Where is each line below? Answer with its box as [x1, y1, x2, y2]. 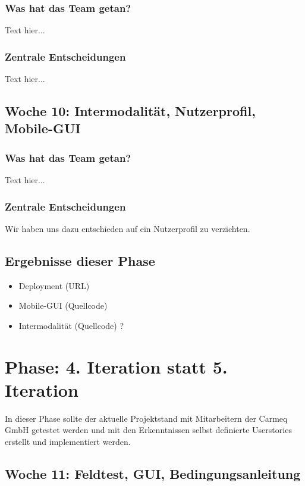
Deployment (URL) [18, 279, 90, 291]
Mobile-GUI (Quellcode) [18, 299, 108, 312]
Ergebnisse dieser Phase [5, 251, 155, 269]
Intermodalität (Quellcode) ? [18, 319, 124, 331]
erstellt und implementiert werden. [5, 435, 131, 447]
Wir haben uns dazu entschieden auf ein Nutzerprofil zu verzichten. [5, 222, 250, 234]
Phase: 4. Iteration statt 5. [5, 354, 228, 378]
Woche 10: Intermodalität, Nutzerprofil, [5, 102, 256, 120]
